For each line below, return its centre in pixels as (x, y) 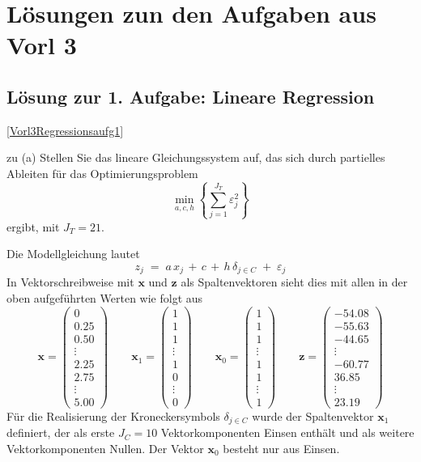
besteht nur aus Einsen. (281, 448)
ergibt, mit (33, 226)
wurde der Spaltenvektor (313, 415)
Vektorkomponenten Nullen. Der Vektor (105, 448)
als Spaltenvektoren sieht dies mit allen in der (294, 282)
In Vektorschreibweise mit (70, 282)
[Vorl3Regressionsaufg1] (65, 130)
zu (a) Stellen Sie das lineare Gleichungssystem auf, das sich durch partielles (196, 157)
